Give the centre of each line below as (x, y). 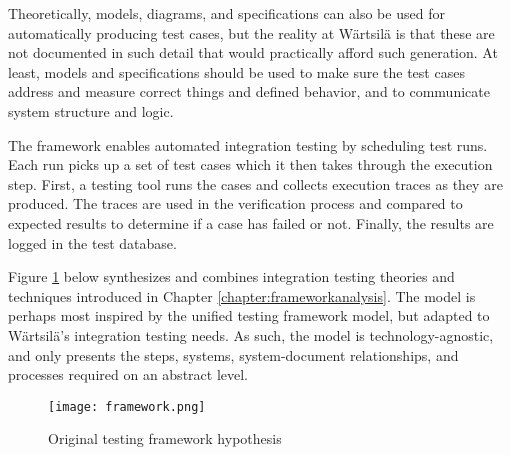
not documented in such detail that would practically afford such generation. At (253, 52)
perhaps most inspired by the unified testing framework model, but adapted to (249, 315)
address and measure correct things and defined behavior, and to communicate (249, 91)
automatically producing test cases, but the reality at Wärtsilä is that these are (251, 32)
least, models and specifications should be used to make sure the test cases (236, 71)
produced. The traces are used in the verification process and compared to (235, 203)
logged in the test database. (92, 242)
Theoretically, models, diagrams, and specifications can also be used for (226, 13)
